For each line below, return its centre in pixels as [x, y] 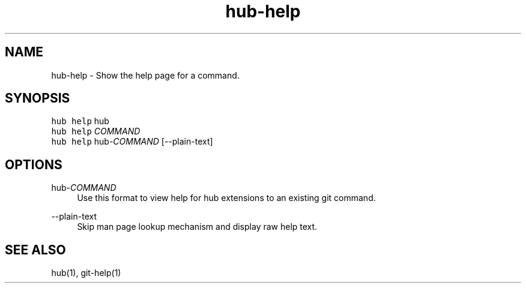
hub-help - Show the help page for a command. [145, 75]
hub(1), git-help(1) [86, 273]
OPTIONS [34, 164]
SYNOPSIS [38, 98]
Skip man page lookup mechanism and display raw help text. [197, 227]
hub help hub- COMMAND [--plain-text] [132, 142]
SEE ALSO [35, 250]
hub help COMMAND [96, 131]
